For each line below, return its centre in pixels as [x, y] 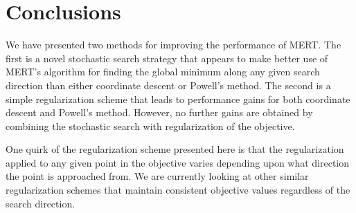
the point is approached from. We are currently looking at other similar [157, 176]
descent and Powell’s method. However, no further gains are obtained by [159, 112]
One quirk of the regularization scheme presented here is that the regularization [175, 149]
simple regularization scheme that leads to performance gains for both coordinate [178, 99]
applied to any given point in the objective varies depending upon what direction [178, 162]
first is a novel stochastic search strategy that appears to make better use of [167, 58]
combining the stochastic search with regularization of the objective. [150, 126]
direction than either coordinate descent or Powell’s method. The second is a [168, 85]
